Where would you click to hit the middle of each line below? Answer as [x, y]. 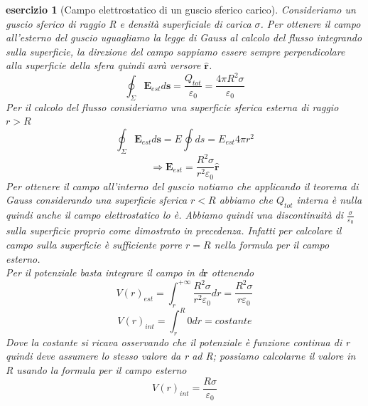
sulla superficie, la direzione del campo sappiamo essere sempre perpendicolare [175, 51]
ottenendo [233, 272]
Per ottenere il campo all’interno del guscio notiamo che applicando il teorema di [182, 186]
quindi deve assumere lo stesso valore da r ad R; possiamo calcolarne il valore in [181, 356]
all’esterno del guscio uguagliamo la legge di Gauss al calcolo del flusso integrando [184, 37]
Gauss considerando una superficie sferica [97, 200]
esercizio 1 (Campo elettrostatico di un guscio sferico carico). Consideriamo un [181, 9]
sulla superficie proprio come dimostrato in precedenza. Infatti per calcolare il [174, 230]
